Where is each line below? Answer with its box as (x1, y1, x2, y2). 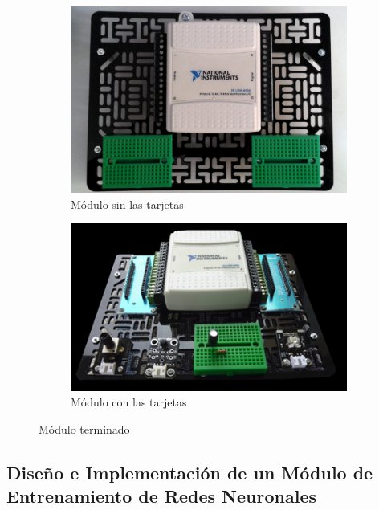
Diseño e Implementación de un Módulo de (6, 459, 373, 484)
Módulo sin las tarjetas (71, 195, 184, 212)
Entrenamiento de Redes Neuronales (6, 483, 316, 508)
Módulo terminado (39, 420, 130, 437)
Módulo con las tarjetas (71, 394, 187, 410)
